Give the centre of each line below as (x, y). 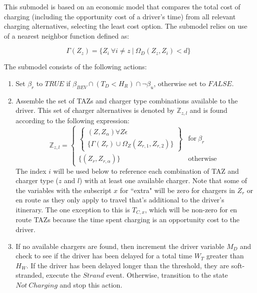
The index (31, 171)
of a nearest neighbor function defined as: (67, 35)
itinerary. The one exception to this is (73, 209)
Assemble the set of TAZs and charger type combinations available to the (127, 100)
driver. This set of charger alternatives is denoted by (95, 110)
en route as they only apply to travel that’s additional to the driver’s (120, 200)
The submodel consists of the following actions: (75, 67)
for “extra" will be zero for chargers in (177, 190)
